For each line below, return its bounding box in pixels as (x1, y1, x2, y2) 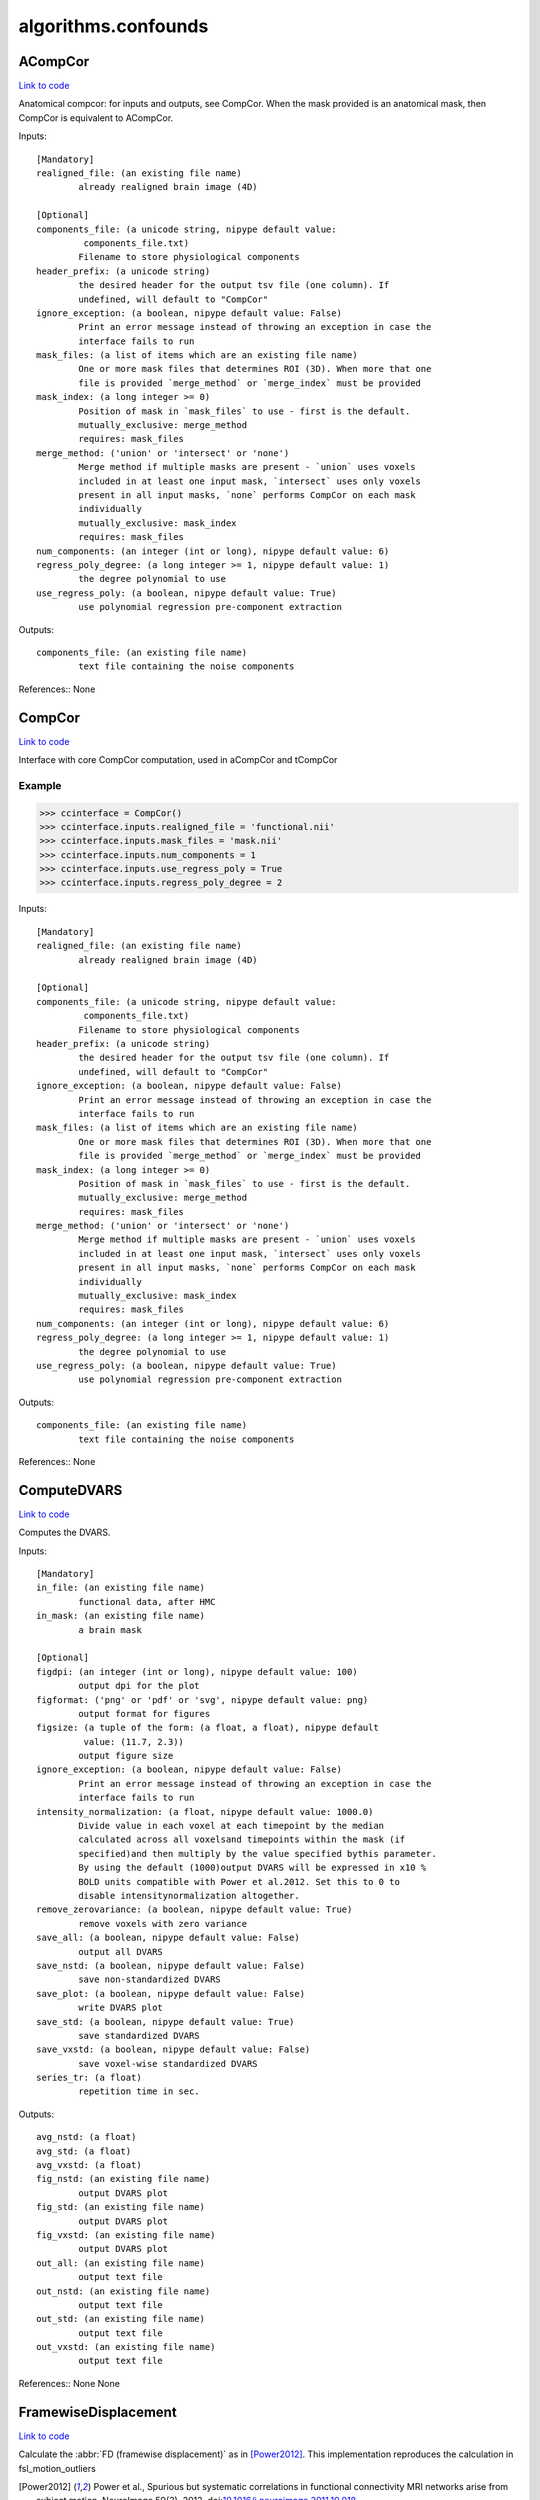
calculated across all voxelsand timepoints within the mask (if (78, 1834, 406, 1845)
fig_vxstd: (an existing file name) (36, 2229, 216, 2240)
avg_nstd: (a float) (36, 2131, 137, 2143)
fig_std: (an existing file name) (36, 2201, 205, 2213)
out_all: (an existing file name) (36, 2257, 205, 2269)
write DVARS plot (78, 2002, 164, 2014)
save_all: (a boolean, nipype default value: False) (36, 1932, 300, 1944)
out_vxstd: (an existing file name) (36, 2341, 216, 2353)
